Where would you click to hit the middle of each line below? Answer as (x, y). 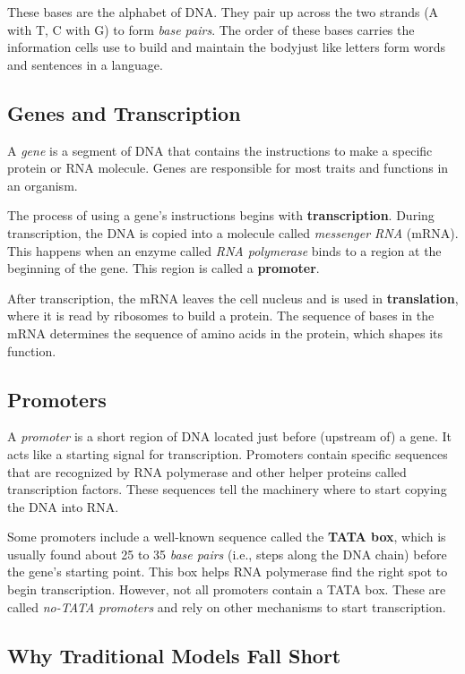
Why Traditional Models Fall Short (174, 655)
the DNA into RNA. (63, 506)
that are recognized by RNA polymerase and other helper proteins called (207, 471)
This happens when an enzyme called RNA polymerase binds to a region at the (224, 250)
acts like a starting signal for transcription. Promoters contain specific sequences (228, 453)
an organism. (43, 185)
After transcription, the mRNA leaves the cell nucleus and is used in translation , (233, 298)
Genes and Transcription (124, 112)
